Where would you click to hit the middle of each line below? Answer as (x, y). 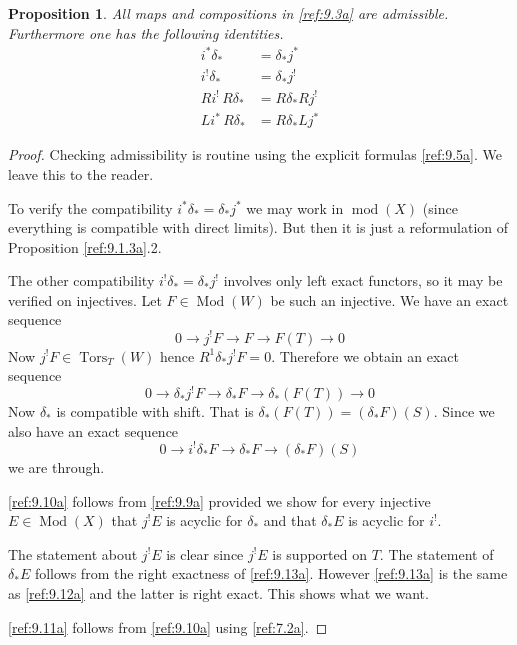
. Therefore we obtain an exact (365, 355)
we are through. (56, 466)
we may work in (295, 207)
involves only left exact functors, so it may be (363, 280)
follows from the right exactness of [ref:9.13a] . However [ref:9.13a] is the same (271, 573)
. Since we (464, 411)
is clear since (205, 553)
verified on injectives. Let (85, 299)
